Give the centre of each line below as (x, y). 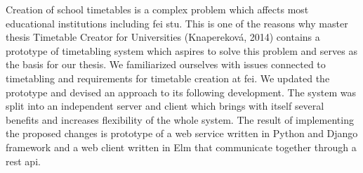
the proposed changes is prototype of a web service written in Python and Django (182, 133)
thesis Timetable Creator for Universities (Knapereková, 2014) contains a (163, 37)
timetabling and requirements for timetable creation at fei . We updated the (168, 78)
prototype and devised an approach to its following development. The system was (181, 92)
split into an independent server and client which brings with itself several (165, 106)
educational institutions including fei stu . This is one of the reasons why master (177, 23)
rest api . (23, 161)
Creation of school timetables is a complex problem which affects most (157, 9)
